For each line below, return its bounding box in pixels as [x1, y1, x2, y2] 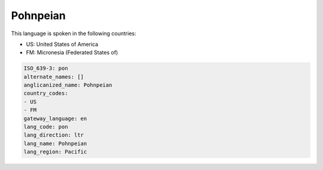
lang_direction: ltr [23, 132, 84, 138]
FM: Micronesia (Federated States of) [26, 49, 118, 56]
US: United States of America [26, 41, 99, 48]
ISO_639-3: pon [23, 65, 68, 72]
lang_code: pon [23, 123, 68, 131]
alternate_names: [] [23, 73, 84, 80]
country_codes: [23, 90, 68, 97]
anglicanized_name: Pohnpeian [23, 82, 112, 89]
